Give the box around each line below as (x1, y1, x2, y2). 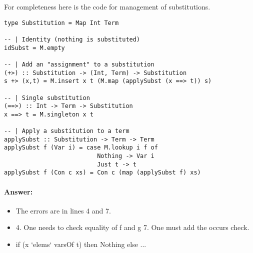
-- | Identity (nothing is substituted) (4, 35, 140, 43)
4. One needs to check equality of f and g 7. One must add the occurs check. (15, 222, 249, 232)
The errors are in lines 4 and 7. (15, 205, 111, 215)
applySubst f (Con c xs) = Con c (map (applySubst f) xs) (4, 169, 201, 176)
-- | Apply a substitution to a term (4, 127, 129, 135)
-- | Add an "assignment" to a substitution (4, 60, 154, 68)
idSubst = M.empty (4, 44, 65, 51)
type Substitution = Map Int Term (4, 19, 119, 26)
